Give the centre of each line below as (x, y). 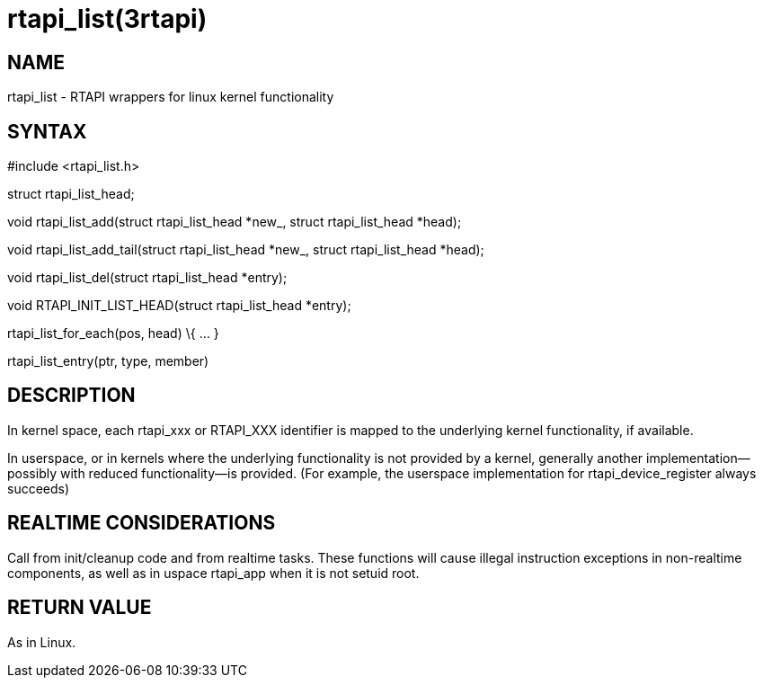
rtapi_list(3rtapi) (107, 19)
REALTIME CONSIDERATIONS (142, 523)
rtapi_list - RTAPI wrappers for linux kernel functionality (171, 97)
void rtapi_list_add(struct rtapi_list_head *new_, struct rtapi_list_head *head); (235, 222)
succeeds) (39, 488)
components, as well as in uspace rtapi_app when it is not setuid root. (213, 573)
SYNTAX (47, 131)
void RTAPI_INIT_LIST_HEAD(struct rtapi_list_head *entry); (179, 306)
